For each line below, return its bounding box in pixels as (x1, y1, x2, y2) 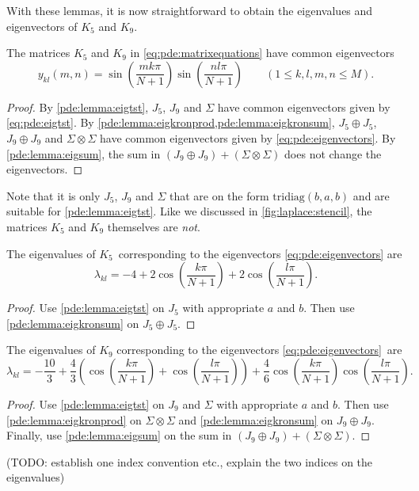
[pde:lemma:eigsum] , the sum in (6, 145, 161, 162)
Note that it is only (6, 187, 101, 204)
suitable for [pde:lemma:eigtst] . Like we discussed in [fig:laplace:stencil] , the (6, 203, 372, 219)
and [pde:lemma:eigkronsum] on (178, 411, 333, 428)
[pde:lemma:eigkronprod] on (6, 411, 142, 428)
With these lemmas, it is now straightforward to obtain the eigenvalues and (6, 2, 373, 18)
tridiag (272, 191, 305, 203)
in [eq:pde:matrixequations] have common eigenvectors (130, 44, 394, 61)
